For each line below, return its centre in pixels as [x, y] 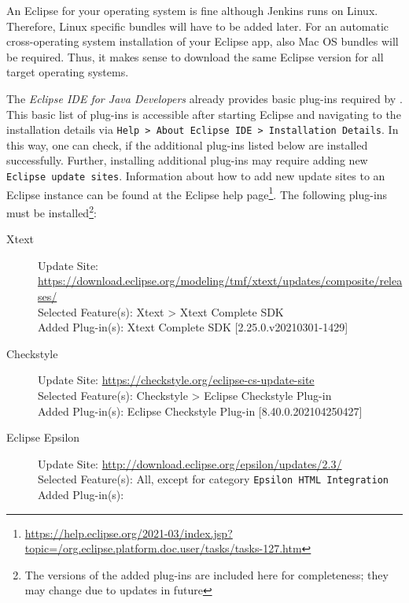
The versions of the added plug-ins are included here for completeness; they [206, 574]
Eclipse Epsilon [43, 437]
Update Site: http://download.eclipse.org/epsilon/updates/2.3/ [190, 463]
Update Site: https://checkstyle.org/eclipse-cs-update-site [176, 380]
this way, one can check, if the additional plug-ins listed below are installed [187, 144]
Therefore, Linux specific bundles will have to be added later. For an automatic [198, 26]
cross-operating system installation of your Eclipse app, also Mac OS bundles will [203, 41]
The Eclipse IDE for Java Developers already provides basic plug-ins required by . [204, 98]
